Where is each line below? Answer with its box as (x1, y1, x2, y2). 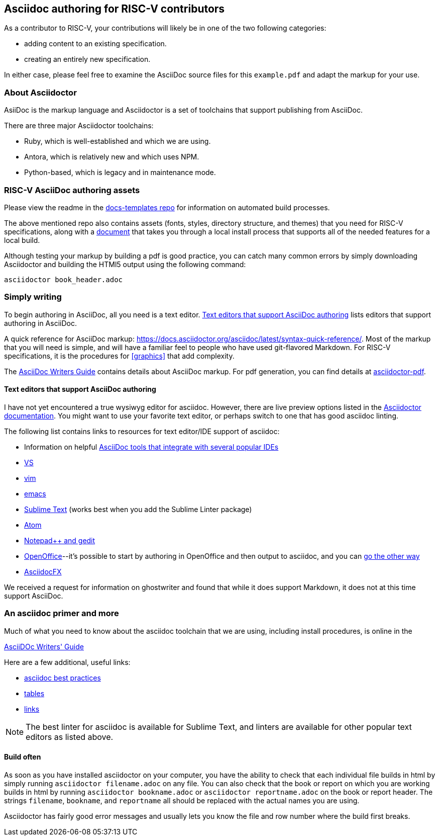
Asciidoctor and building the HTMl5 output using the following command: (4, 260, 246, 269)
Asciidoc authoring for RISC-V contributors (4, 3, 225, 15)
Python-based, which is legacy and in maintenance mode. (24, 168, 216, 177)
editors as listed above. (26, 731, 114, 742)
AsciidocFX (24, 567, 62, 576)
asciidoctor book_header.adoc (4, 275, 123, 284)
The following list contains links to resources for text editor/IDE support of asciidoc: (4, 427, 280, 436)
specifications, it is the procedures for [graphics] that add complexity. (4, 351, 235, 360)
